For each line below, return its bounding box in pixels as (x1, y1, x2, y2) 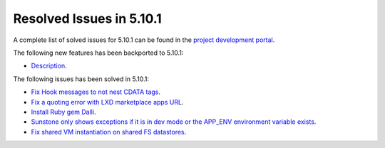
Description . (31, 61, 67, 70)
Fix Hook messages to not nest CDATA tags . (31, 88, 160, 96)
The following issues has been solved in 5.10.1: (13, 75, 150, 83)
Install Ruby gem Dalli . (31, 107, 96, 116)
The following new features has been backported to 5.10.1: (13, 48, 184, 57)
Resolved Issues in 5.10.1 (13, 11, 162, 26)
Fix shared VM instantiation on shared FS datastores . (31, 127, 187, 136)
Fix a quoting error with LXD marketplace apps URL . (31, 97, 184, 106)
